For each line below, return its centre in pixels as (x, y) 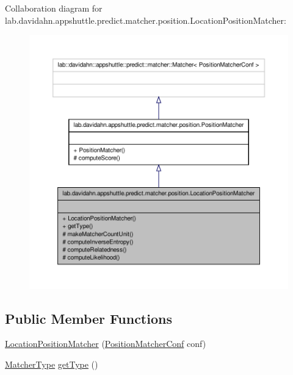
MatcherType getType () (52, 364)
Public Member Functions (89, 318)
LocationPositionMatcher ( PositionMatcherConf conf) (106, 344)
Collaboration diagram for (54, 8)
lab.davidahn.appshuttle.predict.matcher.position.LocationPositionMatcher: (146, 20)
